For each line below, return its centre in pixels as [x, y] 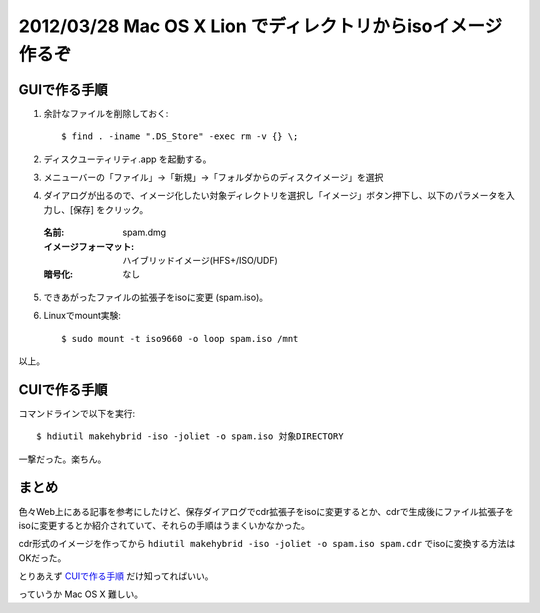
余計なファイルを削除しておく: [106, 113]
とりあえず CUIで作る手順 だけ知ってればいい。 [116, 576]
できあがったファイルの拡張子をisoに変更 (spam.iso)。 [156, 297]
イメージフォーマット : [89, 246]
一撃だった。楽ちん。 [62, 459]
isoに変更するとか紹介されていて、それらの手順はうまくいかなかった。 [164, 525]
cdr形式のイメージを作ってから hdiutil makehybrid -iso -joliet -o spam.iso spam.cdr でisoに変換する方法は [267, 544]
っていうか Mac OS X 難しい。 [81, 594]
